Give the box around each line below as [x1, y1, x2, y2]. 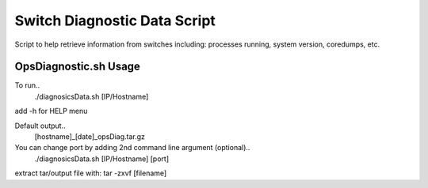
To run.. [14, 81, 40, 90]
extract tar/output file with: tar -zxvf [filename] [14, 168, 167, 178]
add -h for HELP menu [14, 107, 88, 116]
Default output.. [14, 121, 67, 130]
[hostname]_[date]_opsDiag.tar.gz [34, 132, 146, 141]
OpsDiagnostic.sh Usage [14, 60, 140, 73]
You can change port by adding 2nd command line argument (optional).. [14, 143, 250, 152]
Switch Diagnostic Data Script [14, 12, 216, 29]
